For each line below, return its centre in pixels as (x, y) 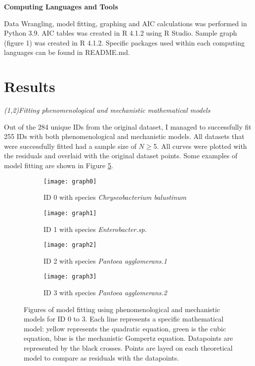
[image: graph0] (70, 181)
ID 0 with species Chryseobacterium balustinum (115, 197)
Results (30, 86)
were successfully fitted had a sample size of (70, 146)
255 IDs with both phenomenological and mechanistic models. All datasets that (124, 136)
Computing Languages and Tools (61, 6)
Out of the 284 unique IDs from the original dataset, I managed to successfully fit (128, 126)
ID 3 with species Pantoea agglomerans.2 (105, 293)
